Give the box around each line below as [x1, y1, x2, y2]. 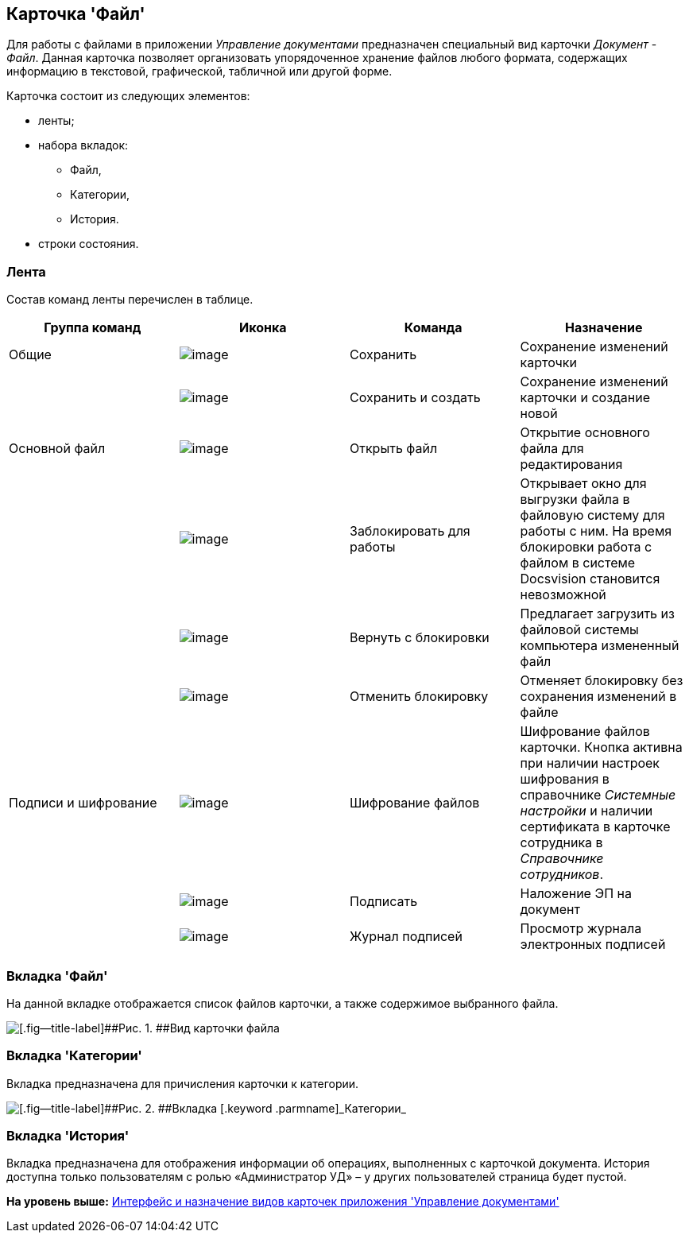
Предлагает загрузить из [520, 606, 675, 622]
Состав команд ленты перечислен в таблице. [6, 292, 254, 307]
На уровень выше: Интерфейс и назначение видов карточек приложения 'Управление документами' [6, 1194, 559, 1209]
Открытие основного [520, 424, 650, 441]
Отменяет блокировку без [520, 672, 683, 689]
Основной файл [9, 440, 106, 457]
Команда [404, 319, 463, 336]
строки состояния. [38, 237, 139, 251]
